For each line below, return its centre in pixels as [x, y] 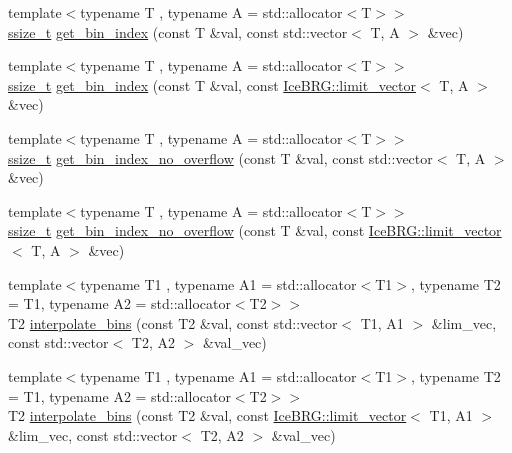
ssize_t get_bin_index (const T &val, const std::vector [178, 31]
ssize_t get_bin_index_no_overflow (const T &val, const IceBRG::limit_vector [255, 230]
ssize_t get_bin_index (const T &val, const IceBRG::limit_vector [212, 84]
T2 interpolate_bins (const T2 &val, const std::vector [173, 322]
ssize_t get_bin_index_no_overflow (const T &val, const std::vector [220, 157]
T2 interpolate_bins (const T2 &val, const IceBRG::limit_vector [207, 415]
